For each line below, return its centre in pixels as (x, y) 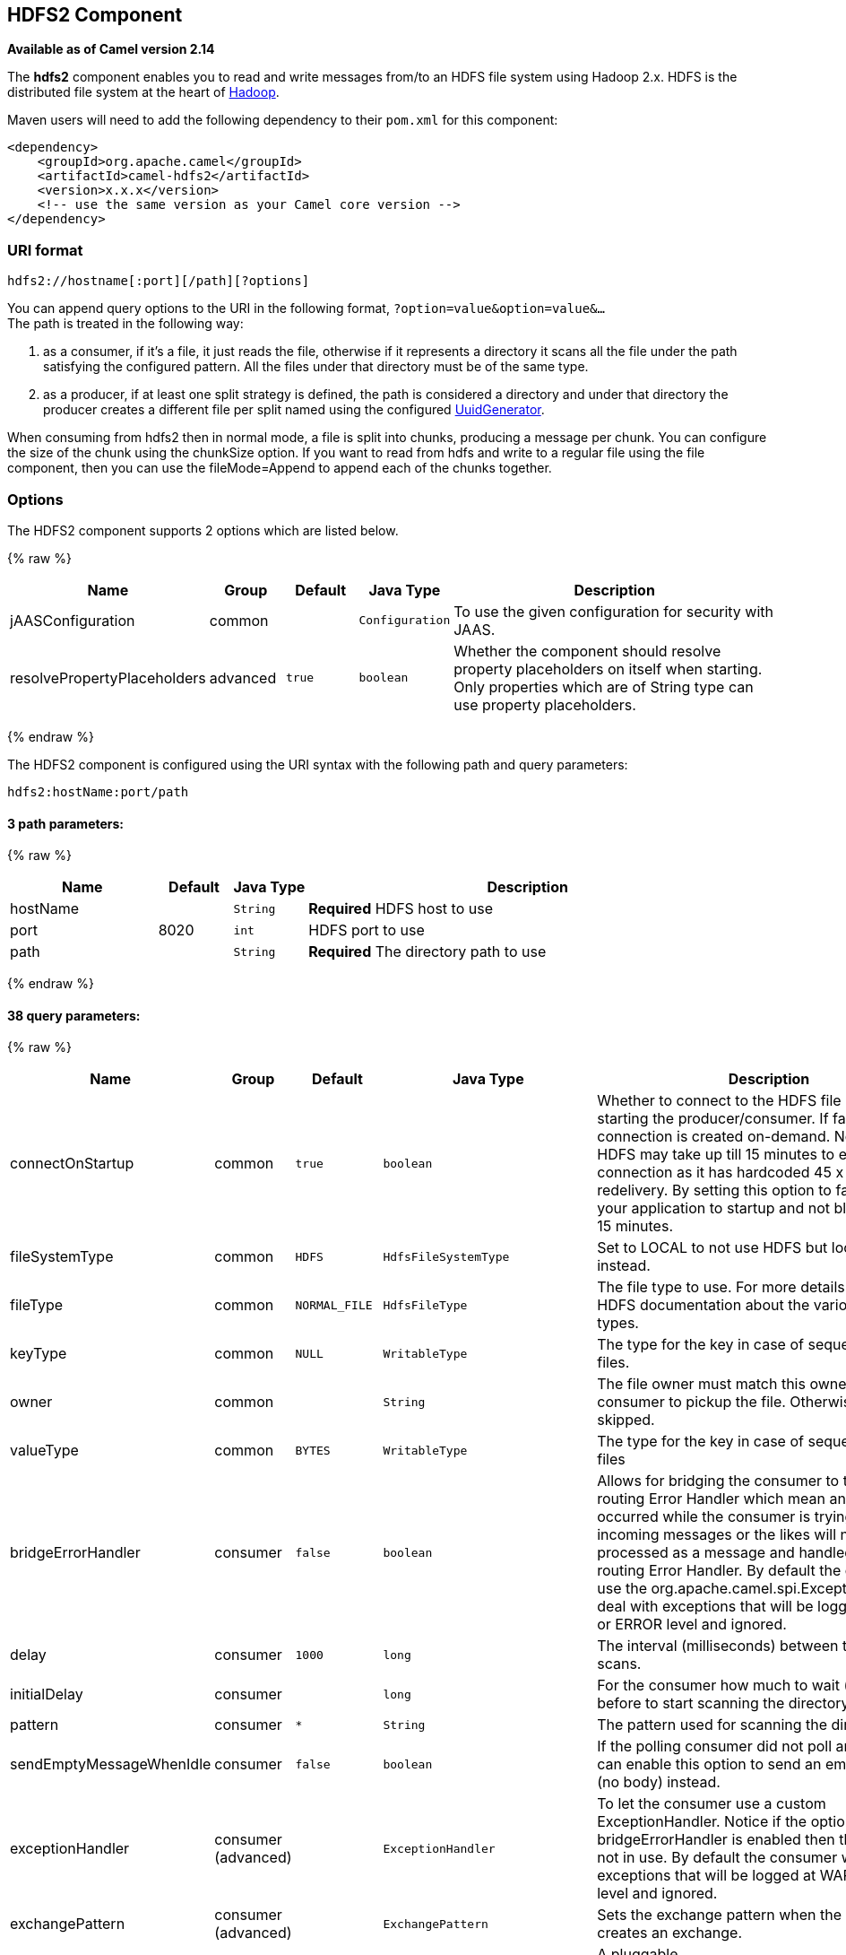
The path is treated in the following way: (125, 324)
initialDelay (47, 1694)
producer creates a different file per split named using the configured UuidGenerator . (294, 410)
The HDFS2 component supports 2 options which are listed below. (203, 530)
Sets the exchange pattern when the (720, 1915)
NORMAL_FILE (334, 1305)
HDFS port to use (367, 930)
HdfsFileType (425, 1305)
